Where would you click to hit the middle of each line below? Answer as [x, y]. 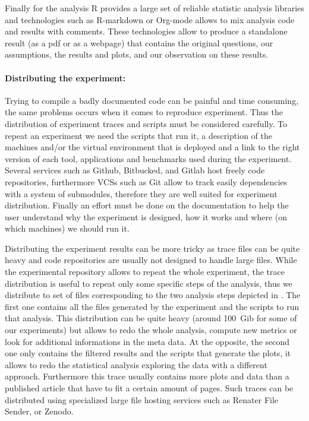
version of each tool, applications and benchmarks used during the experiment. [148, 158]
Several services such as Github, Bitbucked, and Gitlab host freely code [135, 170]
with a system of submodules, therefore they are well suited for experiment [141, 193]
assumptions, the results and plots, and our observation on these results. [137, 54]
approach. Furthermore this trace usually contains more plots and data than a [147, 376]
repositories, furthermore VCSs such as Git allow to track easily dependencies [146, 181]
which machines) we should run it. [67, 228]
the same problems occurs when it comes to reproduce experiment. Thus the [144, 112]
